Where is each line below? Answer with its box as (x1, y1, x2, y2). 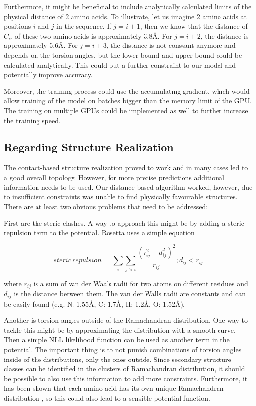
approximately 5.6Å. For (4, 40, 78, 50)
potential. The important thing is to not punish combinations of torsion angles (4, 344, 242, 355)
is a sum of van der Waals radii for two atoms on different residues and (33, 278, 248, 288)
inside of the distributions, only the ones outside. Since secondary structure (4, 354, 231, 364)
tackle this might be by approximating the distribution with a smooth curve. (4, 324, 236, 335)
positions (4, 21, 31, 31)
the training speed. (4, 115, 61, 125)
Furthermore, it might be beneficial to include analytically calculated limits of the (4, 1, 252, 11)
